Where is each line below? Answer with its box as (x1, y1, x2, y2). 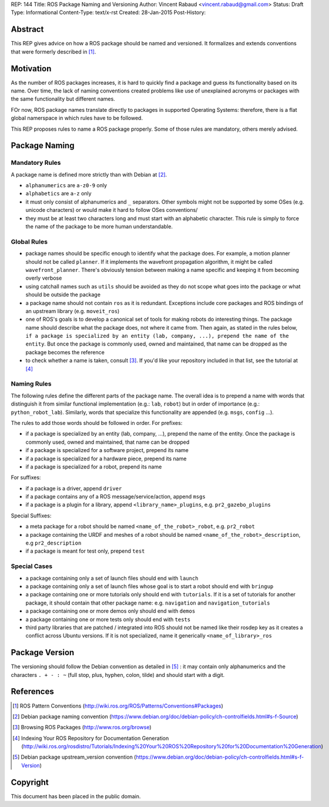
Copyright (11, 777, 49, 787)
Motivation (11, 64, 52, 74)
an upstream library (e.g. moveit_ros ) (25, 307, 120, 314)
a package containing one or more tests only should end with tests (25, 616, 191, 623)
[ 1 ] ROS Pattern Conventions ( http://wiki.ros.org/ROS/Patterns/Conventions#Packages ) (12, 702, 223, 709)
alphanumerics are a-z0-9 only (25, 182, 108, 189)
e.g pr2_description (25, 539, 82, 547)
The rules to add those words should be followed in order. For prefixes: (11, 419, 183, 426)
